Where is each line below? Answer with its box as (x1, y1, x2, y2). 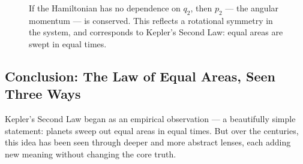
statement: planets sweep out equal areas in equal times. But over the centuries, (5, 124, 299, 136)
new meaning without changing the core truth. (5, 147, 176, 160)
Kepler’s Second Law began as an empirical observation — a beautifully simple (5, 113, 296, 125)
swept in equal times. (29, 37, 107, 50)
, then (190, 2, 212, 14)
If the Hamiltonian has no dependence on (29, 2, 181, 14)
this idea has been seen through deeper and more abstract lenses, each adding (5, 136, 291, 148)
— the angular (225, 2, 279, 14)
